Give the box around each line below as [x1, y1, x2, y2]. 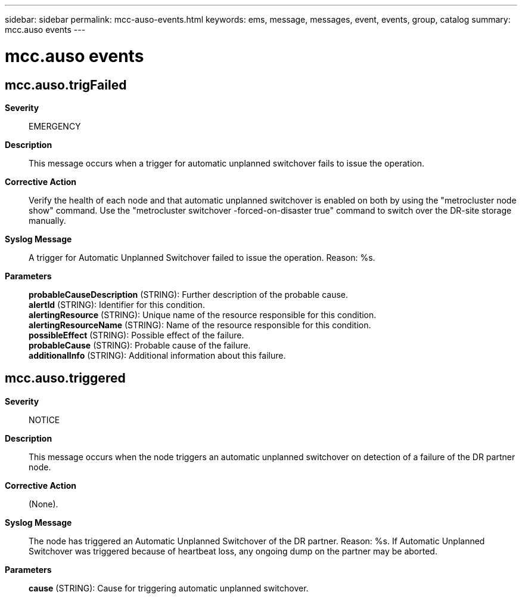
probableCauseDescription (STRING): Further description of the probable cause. [29, 289, 349, 300]
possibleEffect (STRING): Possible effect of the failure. [29, 329, 244, 340]
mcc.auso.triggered [5, 371, 126, 386]
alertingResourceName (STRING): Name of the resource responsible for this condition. [29, 319, 371, 330]
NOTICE [29, 414, 60, 425]
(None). [29, 498, 58, 509]
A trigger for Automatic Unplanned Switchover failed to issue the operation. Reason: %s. [29, 252, 375, 263]
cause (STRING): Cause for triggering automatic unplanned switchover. [29, 582, 309, 593]
